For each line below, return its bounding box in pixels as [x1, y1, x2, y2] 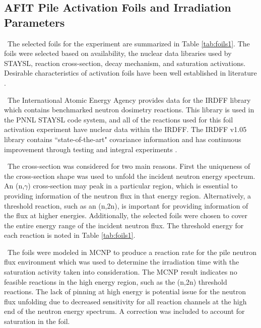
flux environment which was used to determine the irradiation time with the [4, 256, 239, 267]
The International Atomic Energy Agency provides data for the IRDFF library [7, 94, 251, 105]
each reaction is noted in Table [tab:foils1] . [4, 230, 136, 240]
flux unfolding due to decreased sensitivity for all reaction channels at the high [4, 296, 247, 306]
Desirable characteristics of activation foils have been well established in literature [4, 68, 257, 78]
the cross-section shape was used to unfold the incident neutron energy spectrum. [4, 170, 255, 181]
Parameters [4, 14, 65, 30]
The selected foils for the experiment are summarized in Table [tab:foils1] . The [7, 38, 250, 48]
